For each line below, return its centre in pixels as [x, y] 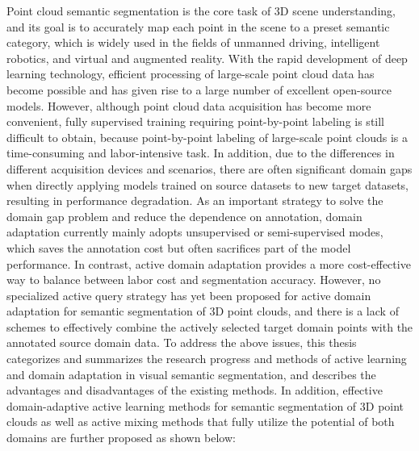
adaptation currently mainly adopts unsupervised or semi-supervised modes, [195, 232]
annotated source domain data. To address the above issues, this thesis [182, 342]
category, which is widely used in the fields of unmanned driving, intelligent [193, 42]
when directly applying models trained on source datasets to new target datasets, [207, 184]
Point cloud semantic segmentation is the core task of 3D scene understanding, [201, 10]
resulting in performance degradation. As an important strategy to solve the [195, 200]
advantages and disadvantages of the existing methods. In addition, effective [195, 390]
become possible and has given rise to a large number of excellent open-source [199, 89]
